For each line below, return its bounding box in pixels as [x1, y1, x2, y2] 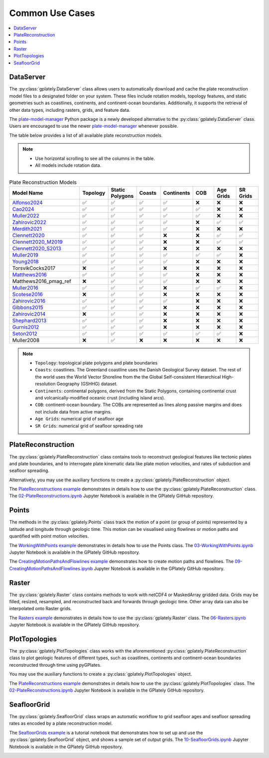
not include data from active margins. [35, 408, 112, 414]
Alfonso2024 [12, 199, 43, 206]
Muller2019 [12, 251, 39, 258]
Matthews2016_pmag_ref [12, 278, 72, 285]
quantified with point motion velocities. [9, 533, 89, 539]
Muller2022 [12, 212, 40, 219]
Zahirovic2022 [12, 219, 47, 226]
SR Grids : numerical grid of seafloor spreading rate [35, 422, 143, 429]
